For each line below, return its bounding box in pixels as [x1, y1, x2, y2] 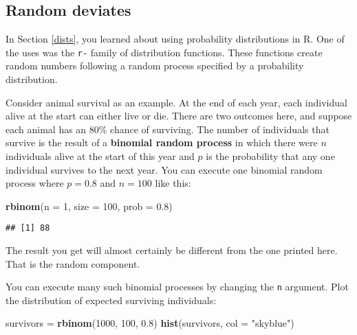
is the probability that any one [206, 149, 335, 163]
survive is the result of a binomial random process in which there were [6, 135, 318, 150]
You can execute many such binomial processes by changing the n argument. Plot [6, 279, 349, 294]
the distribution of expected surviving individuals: [6, 292, 217, 307]
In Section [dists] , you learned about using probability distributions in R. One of [6, 32, 345, 46]
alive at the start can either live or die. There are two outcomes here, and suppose [6, 108, 352, 123]
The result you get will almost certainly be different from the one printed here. [6, 243, 338, 257]
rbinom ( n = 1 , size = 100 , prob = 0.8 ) [6, 198, 173, 213]
